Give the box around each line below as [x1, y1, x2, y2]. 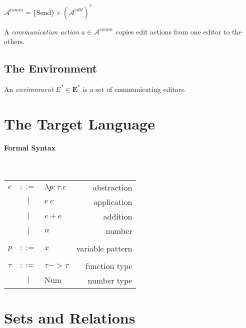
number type [87, 274, 132, 286]
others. [4, 36, 25, 46]
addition [103, 210, 132, 222]
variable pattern [76, 242, 132, 254]
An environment [4, 83, 53, 94]
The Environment [4, 60, 97, 76]
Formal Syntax [4, 142, 56, 153]
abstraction [93, 181, 132, 193]
